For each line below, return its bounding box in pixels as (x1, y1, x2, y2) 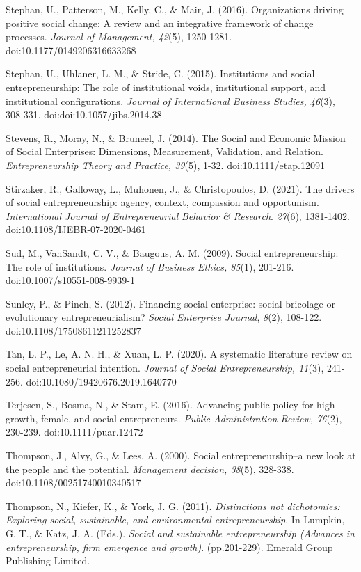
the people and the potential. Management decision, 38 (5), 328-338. (6, 461, 294, 476)
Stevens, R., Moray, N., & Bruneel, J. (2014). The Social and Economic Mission (6, 130, 346, 145)
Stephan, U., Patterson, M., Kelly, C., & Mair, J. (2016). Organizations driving (6, 2, 344, 16)
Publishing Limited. (6, 553, 90, 568)
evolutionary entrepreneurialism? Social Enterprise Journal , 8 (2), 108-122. (6, 310, 322, 324)
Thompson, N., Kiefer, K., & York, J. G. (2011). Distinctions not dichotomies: (6, 498, 340, 513)
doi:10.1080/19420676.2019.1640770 (26, 374, 177, 388)
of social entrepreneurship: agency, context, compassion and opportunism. (6, 195, 319, 209)
